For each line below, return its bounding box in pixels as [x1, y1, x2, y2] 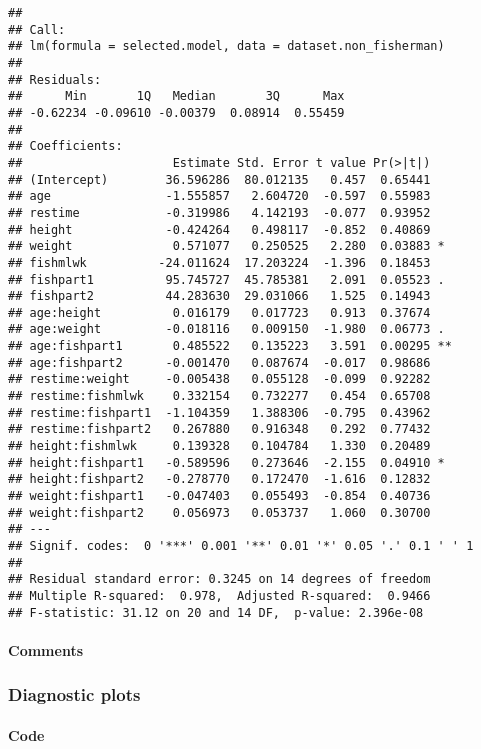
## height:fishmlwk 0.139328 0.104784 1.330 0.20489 [8, 439, 431, 454]
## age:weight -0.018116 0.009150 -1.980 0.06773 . [8, 322, 445, 337]
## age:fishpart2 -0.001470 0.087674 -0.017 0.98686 [8, 355, 431, 370]
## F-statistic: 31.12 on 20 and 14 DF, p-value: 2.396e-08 [8, 605, 424, 620]
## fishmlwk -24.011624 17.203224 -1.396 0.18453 [8, 255, 431, 270]
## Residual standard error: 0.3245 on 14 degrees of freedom [8, 572, 431, 587]
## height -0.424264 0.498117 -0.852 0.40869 [8, 222, 431, 237]
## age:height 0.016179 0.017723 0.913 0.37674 [8, 305, 431, 320]
